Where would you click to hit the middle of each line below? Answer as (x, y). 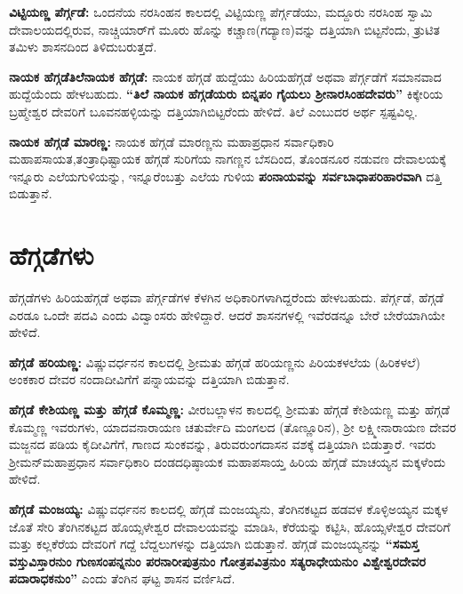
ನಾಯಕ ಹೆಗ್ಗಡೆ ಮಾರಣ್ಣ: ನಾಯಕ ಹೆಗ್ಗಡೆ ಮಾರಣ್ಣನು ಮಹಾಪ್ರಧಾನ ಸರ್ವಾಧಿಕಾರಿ (172, 141)
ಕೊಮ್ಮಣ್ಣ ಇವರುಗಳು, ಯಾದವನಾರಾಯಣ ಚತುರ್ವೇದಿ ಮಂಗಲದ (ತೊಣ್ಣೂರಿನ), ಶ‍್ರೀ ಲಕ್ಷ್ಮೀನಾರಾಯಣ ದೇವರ (233, 426)
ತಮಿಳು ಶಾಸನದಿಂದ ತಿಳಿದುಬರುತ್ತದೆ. (83, 47)
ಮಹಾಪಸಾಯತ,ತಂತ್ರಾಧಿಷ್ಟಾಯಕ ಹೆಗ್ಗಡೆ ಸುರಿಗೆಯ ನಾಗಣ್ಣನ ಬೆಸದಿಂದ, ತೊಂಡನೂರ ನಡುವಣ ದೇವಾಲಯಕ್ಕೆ (228, 159)
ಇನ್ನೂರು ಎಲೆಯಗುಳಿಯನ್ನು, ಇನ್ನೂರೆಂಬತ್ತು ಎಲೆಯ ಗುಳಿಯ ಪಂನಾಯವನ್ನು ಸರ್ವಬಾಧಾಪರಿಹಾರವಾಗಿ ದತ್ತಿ (225, 176)
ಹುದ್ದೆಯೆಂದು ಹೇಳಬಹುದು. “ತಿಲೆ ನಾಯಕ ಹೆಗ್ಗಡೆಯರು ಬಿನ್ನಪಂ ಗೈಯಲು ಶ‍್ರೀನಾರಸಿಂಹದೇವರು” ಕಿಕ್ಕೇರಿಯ (226, 94)
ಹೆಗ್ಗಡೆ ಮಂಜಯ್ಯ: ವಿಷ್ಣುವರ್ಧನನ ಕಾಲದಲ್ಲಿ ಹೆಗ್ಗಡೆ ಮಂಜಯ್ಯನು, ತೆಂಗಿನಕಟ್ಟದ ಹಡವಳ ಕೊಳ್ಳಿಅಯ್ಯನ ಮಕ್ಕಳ (229, 509)
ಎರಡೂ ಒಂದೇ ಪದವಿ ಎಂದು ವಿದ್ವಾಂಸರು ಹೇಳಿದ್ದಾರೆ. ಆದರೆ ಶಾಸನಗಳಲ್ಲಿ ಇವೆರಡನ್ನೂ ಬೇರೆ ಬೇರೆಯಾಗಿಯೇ (227, 314)
